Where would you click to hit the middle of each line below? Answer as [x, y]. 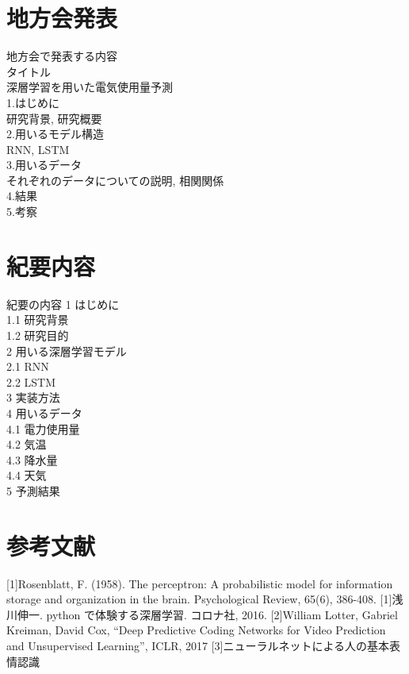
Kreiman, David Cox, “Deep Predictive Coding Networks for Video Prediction [196, 630]
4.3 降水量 [32, 459]
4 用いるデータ [44, 412]
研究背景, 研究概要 [54, 118]
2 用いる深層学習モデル [67, 350]
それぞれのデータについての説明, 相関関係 [115, 180]
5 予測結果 [33, 490]
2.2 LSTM [31, 381]
